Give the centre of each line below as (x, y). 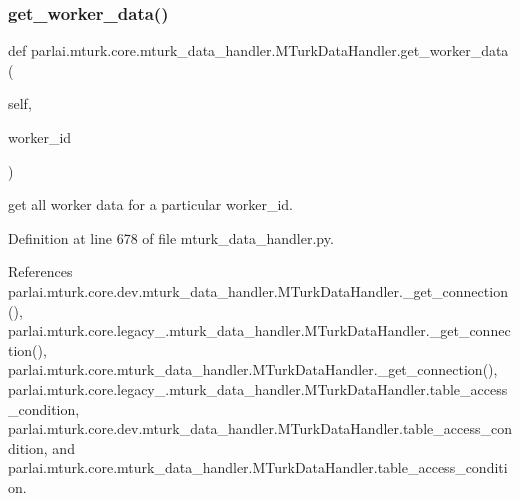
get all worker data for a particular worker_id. (150, 204)
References (40, 271)
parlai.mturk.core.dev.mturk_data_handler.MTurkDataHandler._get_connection (258, 290)
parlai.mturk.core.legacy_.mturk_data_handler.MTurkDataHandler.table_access (258, 388)
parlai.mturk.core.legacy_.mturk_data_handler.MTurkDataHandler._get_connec (259, 330)
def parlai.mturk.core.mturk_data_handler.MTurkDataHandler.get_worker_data (258, 50)
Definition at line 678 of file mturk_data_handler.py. (171, 237)
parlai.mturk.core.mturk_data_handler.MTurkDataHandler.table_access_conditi (258, 467)
